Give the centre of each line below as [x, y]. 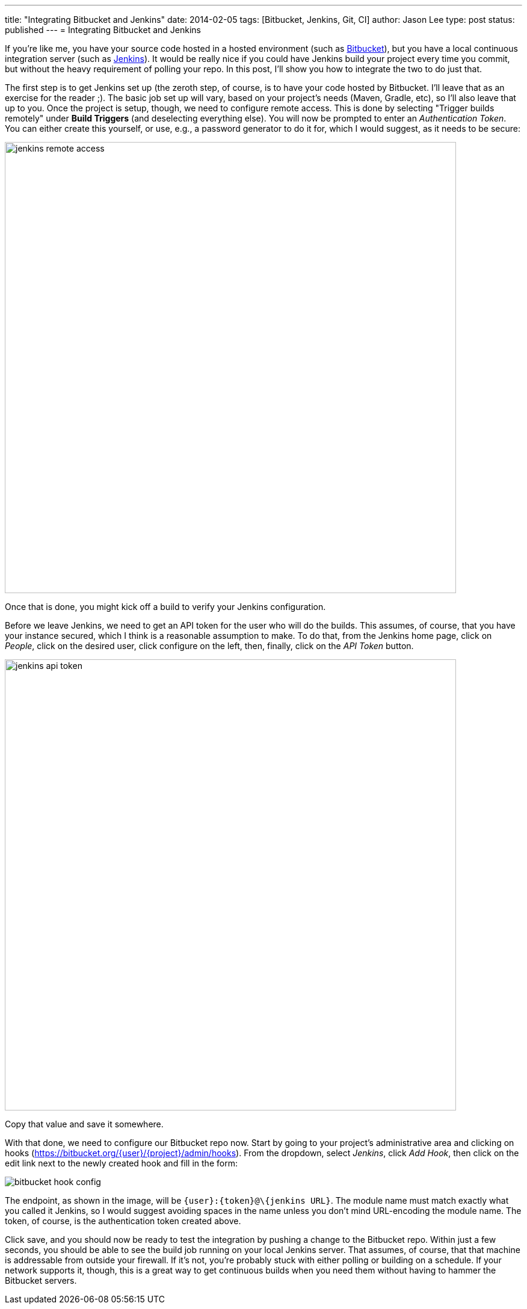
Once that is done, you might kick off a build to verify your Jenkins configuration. [165, 607]
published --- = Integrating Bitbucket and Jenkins [103, 30]
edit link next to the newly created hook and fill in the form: [121, 1163]
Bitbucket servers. [41, 1280]
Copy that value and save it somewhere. [84, 1124]
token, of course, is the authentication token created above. [123, 1221]
